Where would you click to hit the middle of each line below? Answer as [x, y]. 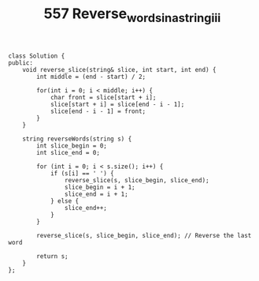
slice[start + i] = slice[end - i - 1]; [117, 104]
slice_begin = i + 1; [100, 187]
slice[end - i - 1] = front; [98, 111]
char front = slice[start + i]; [103, 97]
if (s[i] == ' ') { [82, 173]
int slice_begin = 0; [72, 146]
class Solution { [37, 56]
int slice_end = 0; [68, 152]
